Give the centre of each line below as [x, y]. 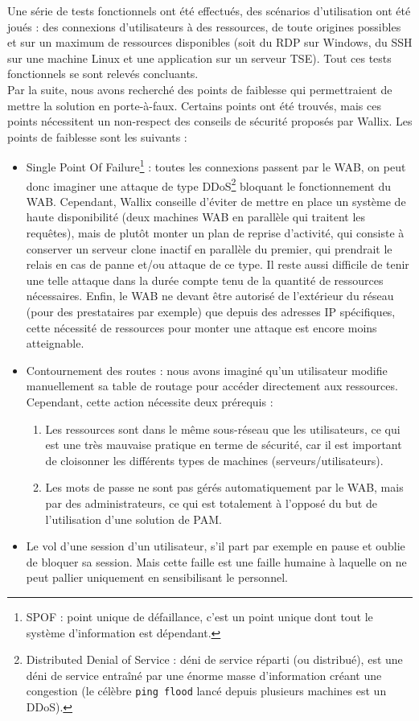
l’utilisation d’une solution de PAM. [134, 519]
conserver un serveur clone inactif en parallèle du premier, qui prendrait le [209, 248]
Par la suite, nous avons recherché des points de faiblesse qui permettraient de [200, 89]
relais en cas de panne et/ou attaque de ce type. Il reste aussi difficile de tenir [218, 264]
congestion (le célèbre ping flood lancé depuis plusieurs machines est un [206, 691]
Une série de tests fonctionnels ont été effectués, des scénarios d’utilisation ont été [209, 10]
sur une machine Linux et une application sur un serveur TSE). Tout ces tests [199, 58]
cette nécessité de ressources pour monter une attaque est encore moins [201, 327]
